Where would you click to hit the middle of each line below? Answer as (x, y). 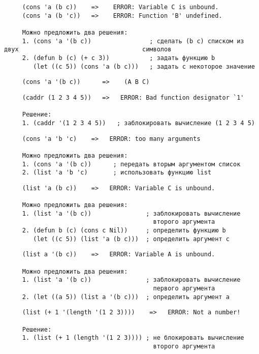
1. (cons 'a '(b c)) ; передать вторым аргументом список (131, 164)
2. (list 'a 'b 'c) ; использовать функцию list (117, 173)
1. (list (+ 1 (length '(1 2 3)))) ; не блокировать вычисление (133, 338)
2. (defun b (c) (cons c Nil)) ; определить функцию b (124, 231)
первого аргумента (184, 289)
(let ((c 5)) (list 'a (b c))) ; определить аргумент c (131, 239)
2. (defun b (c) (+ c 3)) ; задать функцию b (119, 58)
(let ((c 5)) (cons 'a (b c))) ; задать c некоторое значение (144, 66)
